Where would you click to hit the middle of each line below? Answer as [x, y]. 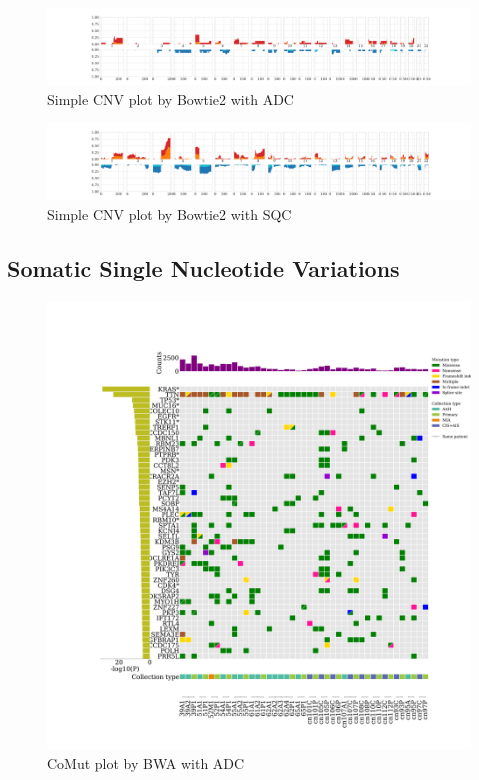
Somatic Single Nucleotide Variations [203, 267]
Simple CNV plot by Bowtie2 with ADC [170, 98]
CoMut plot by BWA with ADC [146, 762]
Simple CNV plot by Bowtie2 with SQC [169, 213]
